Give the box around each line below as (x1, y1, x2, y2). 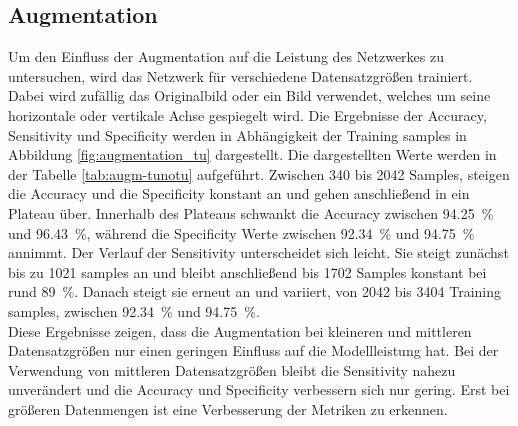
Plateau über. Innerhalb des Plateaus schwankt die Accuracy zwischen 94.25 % (8, 202, 494, 223)
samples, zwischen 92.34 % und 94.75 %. (8, 300, 260, 321)
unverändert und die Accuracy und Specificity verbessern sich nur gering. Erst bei (8, 379, 510, 400)
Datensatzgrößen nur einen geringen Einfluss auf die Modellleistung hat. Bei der (8, 340, 499, 361)
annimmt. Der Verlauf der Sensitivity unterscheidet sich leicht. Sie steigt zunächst (8, 242, 509, 263)
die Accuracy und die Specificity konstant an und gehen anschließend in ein (8, 183, 470, 204)
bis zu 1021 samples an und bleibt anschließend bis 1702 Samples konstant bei (8, 261, 487, 282)
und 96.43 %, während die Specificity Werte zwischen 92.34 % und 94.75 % (8, 222, 475, 243)
